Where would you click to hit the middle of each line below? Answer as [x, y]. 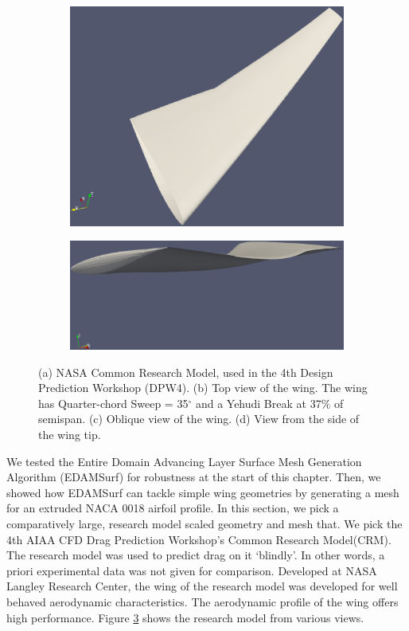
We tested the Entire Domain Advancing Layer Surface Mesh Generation [184, 461]
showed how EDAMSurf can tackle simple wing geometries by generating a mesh [203, 492]
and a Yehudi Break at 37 [258, 403]
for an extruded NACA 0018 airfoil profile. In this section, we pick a [173, 508]
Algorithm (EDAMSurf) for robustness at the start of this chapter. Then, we [194, 477]
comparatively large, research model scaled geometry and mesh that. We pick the [204, 524]
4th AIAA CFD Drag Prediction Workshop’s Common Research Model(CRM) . [199, 539]
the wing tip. [70, 435]
